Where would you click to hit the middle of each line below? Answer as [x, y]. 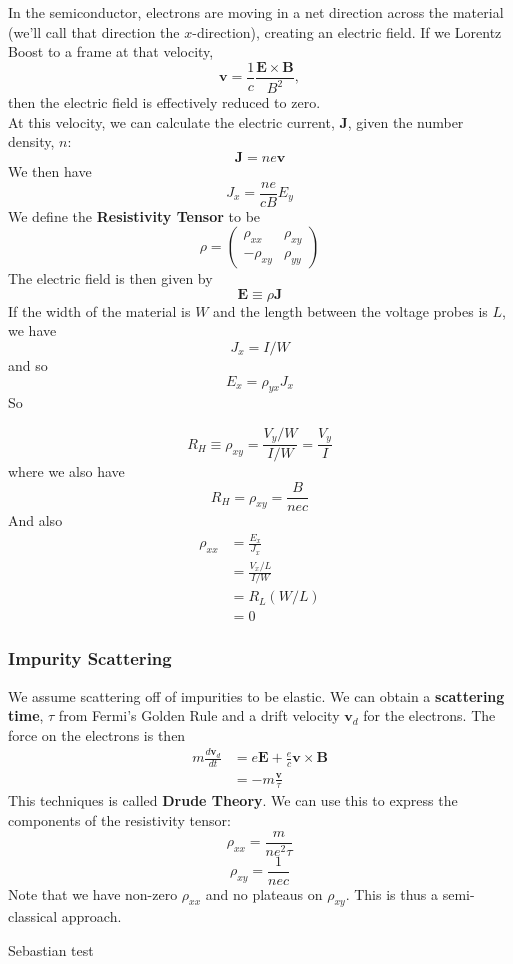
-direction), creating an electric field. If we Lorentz [347, 31]
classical [33, 916]
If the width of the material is [99, 310]
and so [28, 365]
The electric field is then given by [110, 278]
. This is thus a [392, 893]
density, [31, 141]
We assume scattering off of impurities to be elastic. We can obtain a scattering [256, 695]
